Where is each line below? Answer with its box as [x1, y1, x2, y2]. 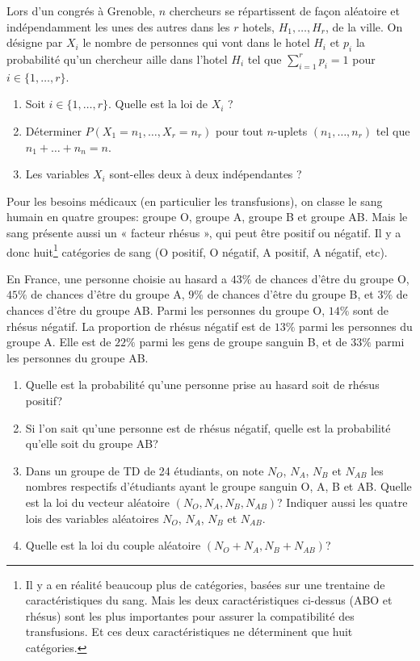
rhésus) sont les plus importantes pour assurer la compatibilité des [25, 607, 355, 624]
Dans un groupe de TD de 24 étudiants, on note [25, 462, 264, 479]
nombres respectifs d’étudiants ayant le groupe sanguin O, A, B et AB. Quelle [25, 478, 412, 495]
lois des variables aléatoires [25, 509, 159, 526]
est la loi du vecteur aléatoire [25, 493, 170, 510]
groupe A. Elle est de [6, 333, 111, 350]
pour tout [215, 122, 263, 139]
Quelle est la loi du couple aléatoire [25, 537, 201, 554]
